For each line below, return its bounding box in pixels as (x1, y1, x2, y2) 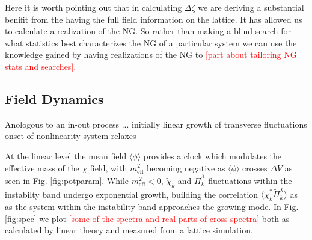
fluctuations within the (208, 174, 292, 186)
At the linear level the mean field (5, 149, 127, 162)
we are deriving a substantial (198, 1, 304, 13)
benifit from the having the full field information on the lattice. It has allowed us (5, 13, 302, 25)
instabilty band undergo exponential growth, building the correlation (5, 188, 258, 200)
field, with (90, 161, 127, 174)
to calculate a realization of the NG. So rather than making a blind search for (5, 25, 291, 37)
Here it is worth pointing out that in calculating (5, 1, 182, 13)
